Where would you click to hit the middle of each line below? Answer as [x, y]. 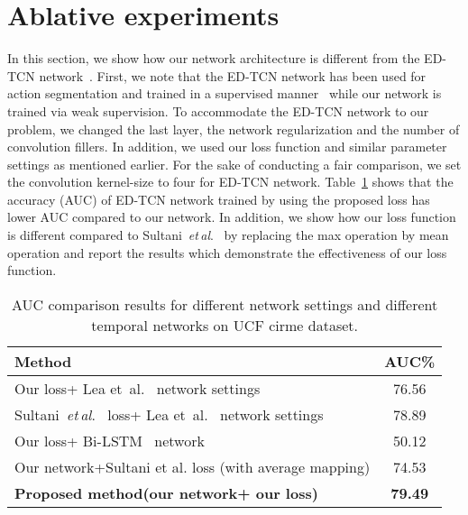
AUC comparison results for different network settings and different [225, 304]
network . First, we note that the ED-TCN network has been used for [233, 75]
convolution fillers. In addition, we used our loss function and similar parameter [227, 147]
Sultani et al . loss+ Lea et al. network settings [169, 414]
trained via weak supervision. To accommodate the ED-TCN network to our [218, 110]
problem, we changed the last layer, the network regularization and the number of [234, 129]
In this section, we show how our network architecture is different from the [214, 58]
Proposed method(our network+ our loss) [166, 492]
